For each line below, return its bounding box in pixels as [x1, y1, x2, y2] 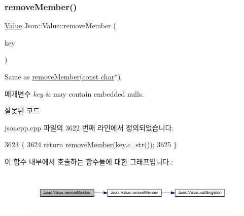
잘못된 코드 [5, 105, 40, 116]
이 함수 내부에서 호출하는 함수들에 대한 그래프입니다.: [5, 156, 173, 166]
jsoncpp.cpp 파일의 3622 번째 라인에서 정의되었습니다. [5, 122, 174, 133]
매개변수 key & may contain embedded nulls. [5, 88, 144, 99]
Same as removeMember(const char [5, 71, 115, 81]
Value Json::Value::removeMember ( [5, 20, 116, 31]
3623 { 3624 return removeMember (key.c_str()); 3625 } [5, 139, 177, 150]
